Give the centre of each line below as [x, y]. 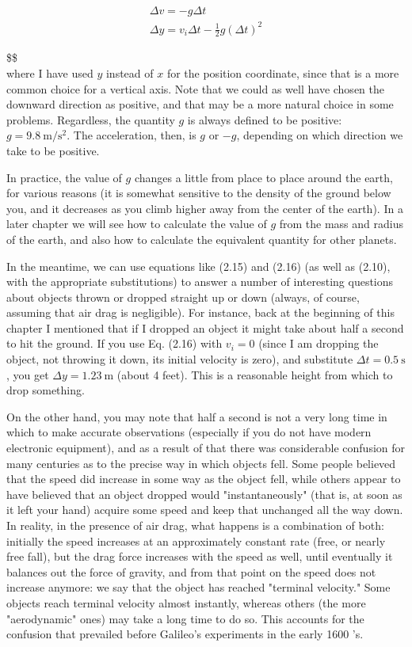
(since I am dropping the [319, 343]
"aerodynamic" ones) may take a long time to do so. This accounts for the [185, 618]
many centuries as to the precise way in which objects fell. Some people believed [201, 463]
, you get [28, 374]
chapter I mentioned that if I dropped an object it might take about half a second [205, 327]
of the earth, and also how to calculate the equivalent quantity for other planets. [202, 239]
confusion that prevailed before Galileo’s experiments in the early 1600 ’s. [185, 634]
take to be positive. [53, 150]
